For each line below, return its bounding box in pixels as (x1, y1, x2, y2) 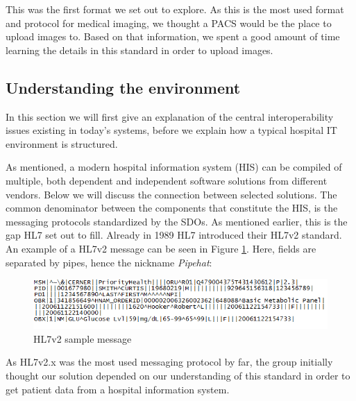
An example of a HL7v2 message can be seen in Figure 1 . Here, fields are (6, 241, 316, 255)
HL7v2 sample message (33, 331, 132, 345)
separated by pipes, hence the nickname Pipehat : (6, 255, 212, 269)
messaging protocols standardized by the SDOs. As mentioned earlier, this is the (6, 214, 348, 228)
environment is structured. (6, 136, 118, 151)
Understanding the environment (6, 76, 241, 98)
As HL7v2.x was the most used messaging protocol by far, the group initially (6, 355, 333, 369)
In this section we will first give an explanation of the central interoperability (6, 109, 334, 123)
